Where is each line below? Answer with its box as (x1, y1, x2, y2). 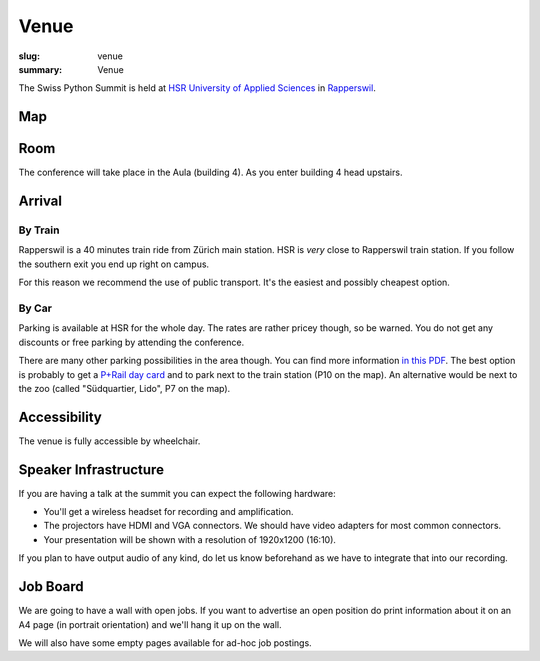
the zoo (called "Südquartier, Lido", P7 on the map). (18, 382, 231, 394)
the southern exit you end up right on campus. (18, 258, 210, 270)
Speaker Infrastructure (18, 461, 165, 478)
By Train (18, 223, 60, 237)
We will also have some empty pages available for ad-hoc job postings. (18, 636, 312, 649)
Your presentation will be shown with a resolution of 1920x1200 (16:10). (43, 533, 337, 545)
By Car (18, 301, 52, 315)
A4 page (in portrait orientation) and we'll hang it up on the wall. (18, 618, 282, 630)
